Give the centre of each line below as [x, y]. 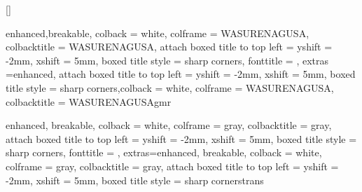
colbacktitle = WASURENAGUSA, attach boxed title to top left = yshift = [169, 47]
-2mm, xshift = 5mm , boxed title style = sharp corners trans [135, 180]
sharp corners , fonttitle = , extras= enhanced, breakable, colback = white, [164, 152]
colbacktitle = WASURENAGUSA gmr [89, 101]
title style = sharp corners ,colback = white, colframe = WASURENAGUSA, [170, 87]
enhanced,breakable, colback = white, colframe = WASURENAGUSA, [158, 33]
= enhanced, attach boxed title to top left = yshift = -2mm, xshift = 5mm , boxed [181, 74]
